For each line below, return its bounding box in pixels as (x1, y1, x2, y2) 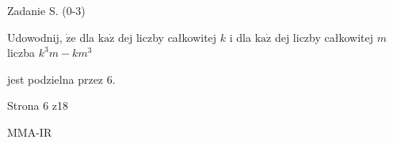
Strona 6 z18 (7, 97, 69, 114)
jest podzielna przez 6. (7, 70, 116, 87)
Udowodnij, (7, 28, 63, 45)
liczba (7, 44, 35, 61)
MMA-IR (7, 123, 52, 140)
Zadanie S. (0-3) (7, 2, 86, 18)
